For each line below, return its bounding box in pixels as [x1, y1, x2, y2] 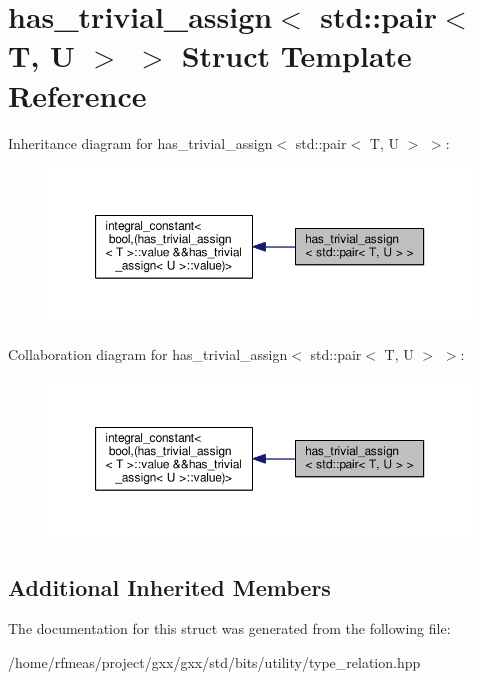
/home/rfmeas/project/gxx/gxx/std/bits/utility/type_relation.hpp [8, 652, 421, 673]
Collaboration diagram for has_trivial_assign [8, 344, 288, 365]
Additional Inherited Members [8, 571, 331, 602]
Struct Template [181, 35, 412, 76]
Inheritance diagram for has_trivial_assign [8, 132, 273, 153]
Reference [8, 74, 147, 115]
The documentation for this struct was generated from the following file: [8, 618, 451, 639]
